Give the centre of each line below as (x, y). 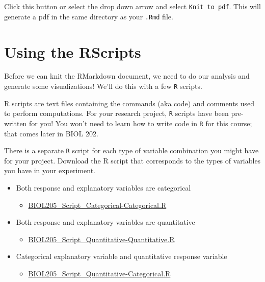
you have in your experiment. (50, 170)
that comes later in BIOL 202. (51, 133)
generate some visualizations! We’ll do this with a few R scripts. (103, 86)
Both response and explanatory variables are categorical (103, 188)
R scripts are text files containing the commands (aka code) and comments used (129, 103)
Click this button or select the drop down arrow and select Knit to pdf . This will (132, 6)
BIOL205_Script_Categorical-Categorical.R (97, 205)
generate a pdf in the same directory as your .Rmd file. (89, 16)
